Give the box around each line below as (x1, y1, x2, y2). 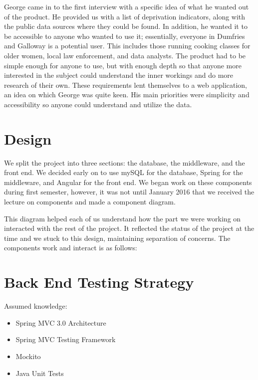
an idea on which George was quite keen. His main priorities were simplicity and (4, 89, 250, 100)
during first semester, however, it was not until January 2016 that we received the (4, 187, 255, 197)
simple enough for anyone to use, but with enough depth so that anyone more (4, 60, 242, 70)
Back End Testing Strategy (4, 272, 194, 292)
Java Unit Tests (15, 368, 64, 378)
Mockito (15, 351, 41, 361)
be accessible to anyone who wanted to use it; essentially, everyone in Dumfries (4, 30, 245, 41)
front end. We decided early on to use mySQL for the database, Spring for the (4, 167, 243, 178)
